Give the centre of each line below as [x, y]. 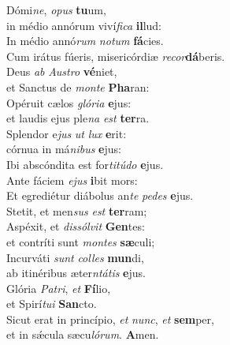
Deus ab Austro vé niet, [62, 71]
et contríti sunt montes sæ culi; [81, 241]
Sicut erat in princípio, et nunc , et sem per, [110, 319]
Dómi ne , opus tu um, [56, 9]
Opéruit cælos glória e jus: [69, 102]
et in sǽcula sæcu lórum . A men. [83, 334]
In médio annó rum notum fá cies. [85, 41]
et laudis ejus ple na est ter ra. [78, 118]
